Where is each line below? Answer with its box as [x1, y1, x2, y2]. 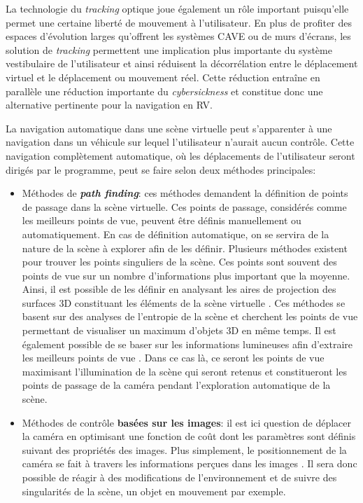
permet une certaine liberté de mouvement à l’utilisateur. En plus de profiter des [6, 15, 352, 29]
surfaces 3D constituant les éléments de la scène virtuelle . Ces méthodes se [22, 295, 346, 310]
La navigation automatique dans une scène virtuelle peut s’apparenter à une [6, 120, 332, 135]
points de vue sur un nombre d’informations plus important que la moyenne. [22, 268, 350, 282]
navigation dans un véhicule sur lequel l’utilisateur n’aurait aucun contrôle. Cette [6, 135, 355, 149]
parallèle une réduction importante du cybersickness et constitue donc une [6, 83, 323, 98]
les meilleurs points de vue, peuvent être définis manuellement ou [22, 213, 301, 228]
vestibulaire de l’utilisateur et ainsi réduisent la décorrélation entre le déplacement [6, 56, 358, 71]
